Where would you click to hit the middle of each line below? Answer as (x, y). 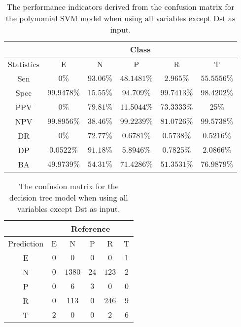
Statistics (24, 64)
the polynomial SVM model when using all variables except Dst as (120, 18)
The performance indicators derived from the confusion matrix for (120, 7)
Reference (90, 228)
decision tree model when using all (69, 197)
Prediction (26, 243)
